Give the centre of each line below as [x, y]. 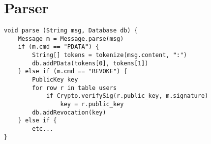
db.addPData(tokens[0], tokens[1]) [90, 63]
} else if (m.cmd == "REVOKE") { [73, 72]
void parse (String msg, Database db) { [71, 31]
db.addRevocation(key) [69, 112]
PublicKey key [55, 80]
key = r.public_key [92, 104]
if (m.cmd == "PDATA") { [59, 47]
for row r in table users [75, 88]
